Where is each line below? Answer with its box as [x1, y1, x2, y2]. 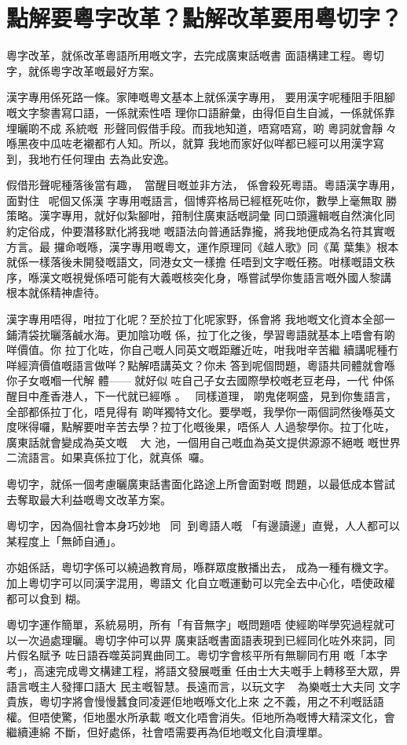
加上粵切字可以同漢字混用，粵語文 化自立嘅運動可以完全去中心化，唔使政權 [6, 574, 395, 590]
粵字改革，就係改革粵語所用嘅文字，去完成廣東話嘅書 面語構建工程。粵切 [6, 47, 384, 64]
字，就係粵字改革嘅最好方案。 [6, 62, 160, 79]
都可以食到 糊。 [6, 590, 87, 606]
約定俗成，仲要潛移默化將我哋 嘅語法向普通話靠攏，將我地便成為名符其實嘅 [6, 223, 395, 239]
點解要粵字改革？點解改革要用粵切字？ [6, 2, 403, 34]
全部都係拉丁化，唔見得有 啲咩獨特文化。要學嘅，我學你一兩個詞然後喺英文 [6, 403, 395, 419]
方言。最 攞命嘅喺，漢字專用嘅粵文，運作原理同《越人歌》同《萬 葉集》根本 [6, 238, 399, 254]
